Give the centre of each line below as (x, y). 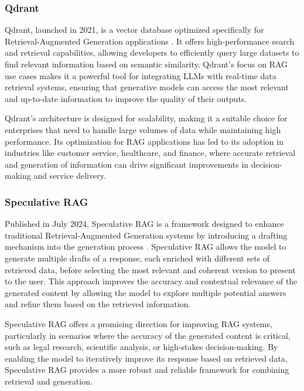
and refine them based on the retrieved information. (98, 304)
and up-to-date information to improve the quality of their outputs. (126, 98)
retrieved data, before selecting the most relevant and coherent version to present (150, 269)
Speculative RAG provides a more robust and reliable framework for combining (147, 370)
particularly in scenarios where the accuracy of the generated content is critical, (148, 335)
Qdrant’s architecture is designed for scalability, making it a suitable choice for (146, 118)
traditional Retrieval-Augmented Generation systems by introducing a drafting (146, 235)
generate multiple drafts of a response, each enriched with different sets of (137, 258)
